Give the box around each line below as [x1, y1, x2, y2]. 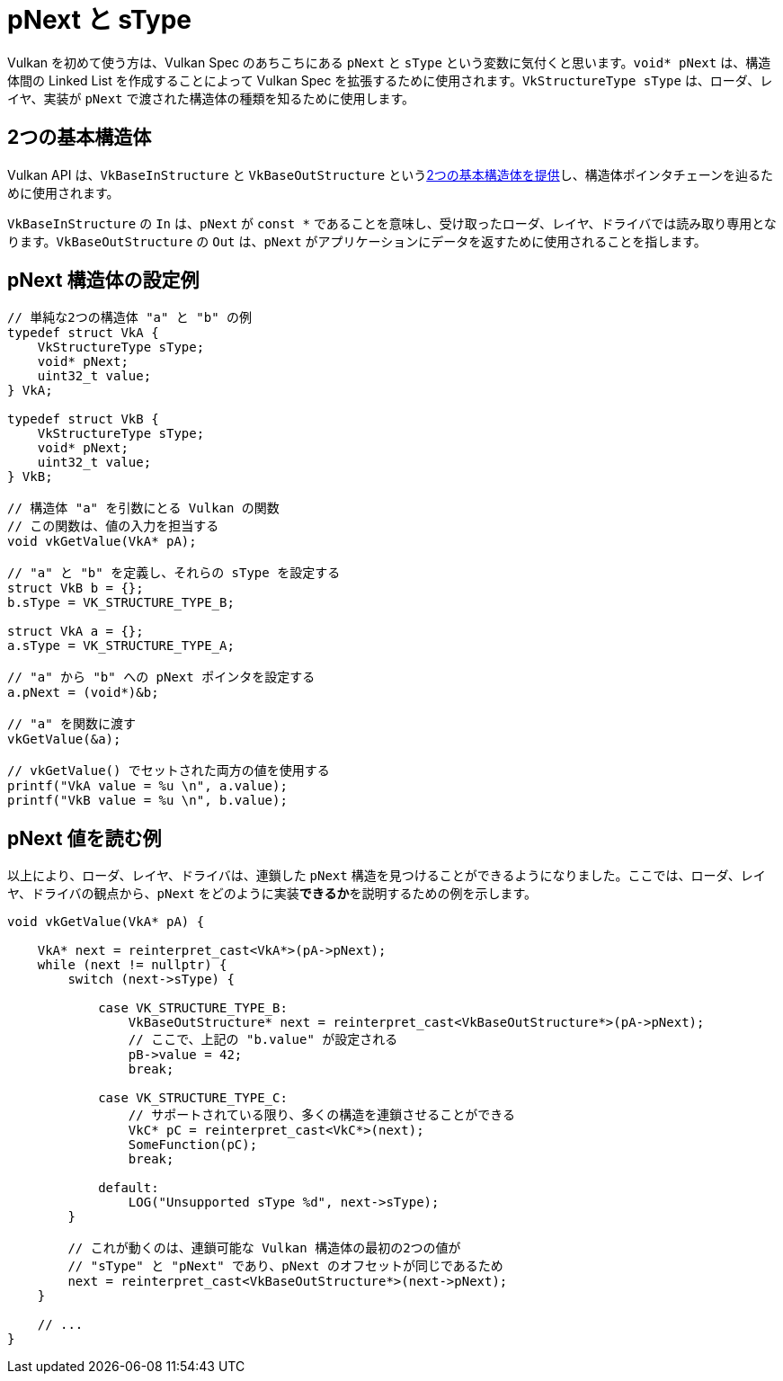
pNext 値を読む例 [7, 826, 162, 850]
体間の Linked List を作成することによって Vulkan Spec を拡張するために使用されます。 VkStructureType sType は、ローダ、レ [7, 72, 773, 88]
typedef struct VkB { [7, 412, 159, 427]
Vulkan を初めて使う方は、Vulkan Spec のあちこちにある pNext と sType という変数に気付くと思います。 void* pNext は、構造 [7, 54, 771, 70]
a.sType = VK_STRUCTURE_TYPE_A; [7, 638, 235, 654]
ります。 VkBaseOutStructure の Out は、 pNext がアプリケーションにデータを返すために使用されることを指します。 [7, 233, 707, 249]
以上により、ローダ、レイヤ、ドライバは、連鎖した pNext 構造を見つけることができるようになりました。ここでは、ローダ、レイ [7, 868, 766, 884]
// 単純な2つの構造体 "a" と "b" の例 [7, 310, 253, 325]
